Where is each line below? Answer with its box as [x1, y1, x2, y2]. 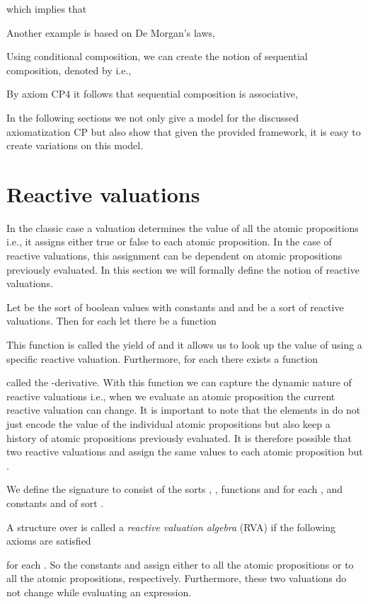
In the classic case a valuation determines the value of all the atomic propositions [6, 220, 359, 235]
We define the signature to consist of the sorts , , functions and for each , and [6, 482, 343, 496]
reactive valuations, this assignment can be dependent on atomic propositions [6, 248, 343, 263]
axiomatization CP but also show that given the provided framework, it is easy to [6, 124, 361, 139]
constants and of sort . [6, 495, 104, 510]
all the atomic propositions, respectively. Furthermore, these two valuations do [6, 571, 347, 586]
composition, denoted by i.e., [6, 62, 132, 77]
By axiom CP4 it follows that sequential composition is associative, [6, 86, 298, 101]
